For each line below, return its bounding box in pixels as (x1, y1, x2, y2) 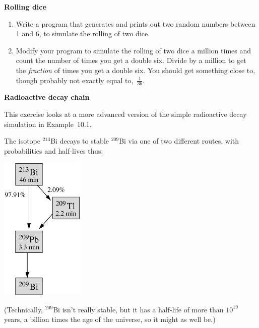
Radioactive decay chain (4, 92, 90, 102)
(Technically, (4, 304, 43, 314)
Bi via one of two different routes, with (119, 136, 239, 146)
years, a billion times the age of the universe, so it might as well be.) (4, 314, 216, 324)
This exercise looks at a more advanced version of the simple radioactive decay (4, 108, 247, 119)
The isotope (4, 136, 41, 146)
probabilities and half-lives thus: (4, 145, 103, 156)
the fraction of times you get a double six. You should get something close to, (16, 64, 255, 75)
